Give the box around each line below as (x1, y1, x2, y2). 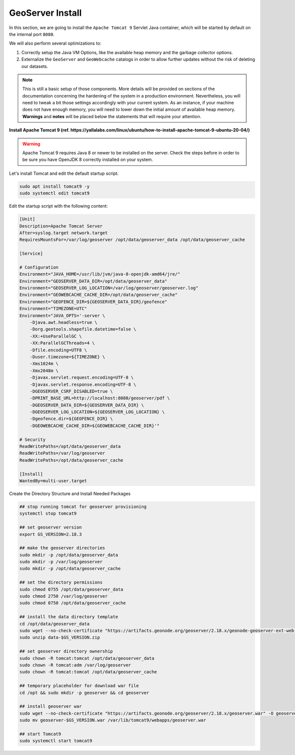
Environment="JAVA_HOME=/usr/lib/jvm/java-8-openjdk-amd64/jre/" (19, 271, 180, 277)
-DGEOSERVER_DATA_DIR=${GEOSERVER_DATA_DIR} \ (29, 402, 145, 408)
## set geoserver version (19, 525, 82, 530)
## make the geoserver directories (19, 545, 105, 551)
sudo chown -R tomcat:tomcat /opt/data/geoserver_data (19, 655, 154, 661)
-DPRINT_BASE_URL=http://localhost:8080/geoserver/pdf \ (29, 395, 170, 401)
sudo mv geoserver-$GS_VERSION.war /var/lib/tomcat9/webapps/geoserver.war (19, 718, 206, 723)
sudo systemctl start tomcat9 (19, 738, 92, 744)
